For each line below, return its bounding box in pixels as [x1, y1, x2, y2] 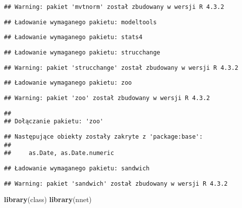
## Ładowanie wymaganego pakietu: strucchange [4, 49, 160, 56]
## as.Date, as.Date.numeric [4, 150, 114, 157]
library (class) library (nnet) [4, 194, 92, 205]
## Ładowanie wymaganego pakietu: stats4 [4, 34, 143, 41]
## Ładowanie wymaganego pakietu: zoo [4, 79, 132, 87]
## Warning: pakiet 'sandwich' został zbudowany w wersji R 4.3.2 [4, 180, 228, 187]
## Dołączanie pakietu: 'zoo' [4, 118, 104, 125]
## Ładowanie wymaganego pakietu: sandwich [4, 164, 150, 172]
